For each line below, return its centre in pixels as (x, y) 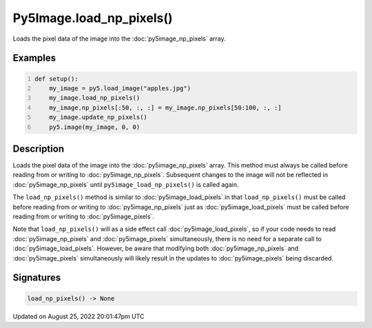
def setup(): (56, 79)
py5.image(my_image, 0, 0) (95, 127)
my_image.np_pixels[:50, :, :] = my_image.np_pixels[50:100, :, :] (165, 107)
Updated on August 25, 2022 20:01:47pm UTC (79, 316)
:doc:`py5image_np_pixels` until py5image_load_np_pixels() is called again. (126, 184)
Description (39, 148)
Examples (34, 58)
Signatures (37, 278)
